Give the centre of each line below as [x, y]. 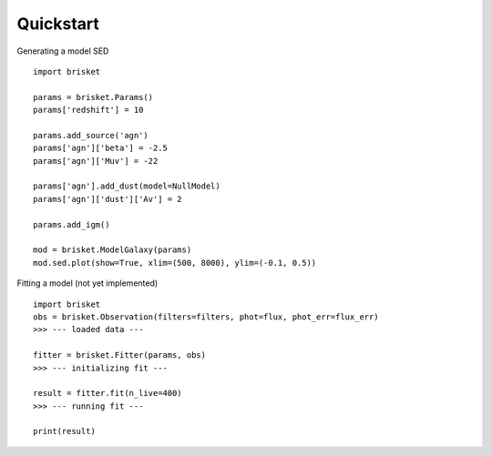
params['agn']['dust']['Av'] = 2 [108, 199]
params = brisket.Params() [93, 97]
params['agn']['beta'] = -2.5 [101, 148]
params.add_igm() [72, 224]
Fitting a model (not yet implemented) [87, 283]
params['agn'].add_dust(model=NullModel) [127, 186]
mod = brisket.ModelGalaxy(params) [113, 250]
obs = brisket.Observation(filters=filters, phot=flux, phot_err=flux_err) [206, 317]
